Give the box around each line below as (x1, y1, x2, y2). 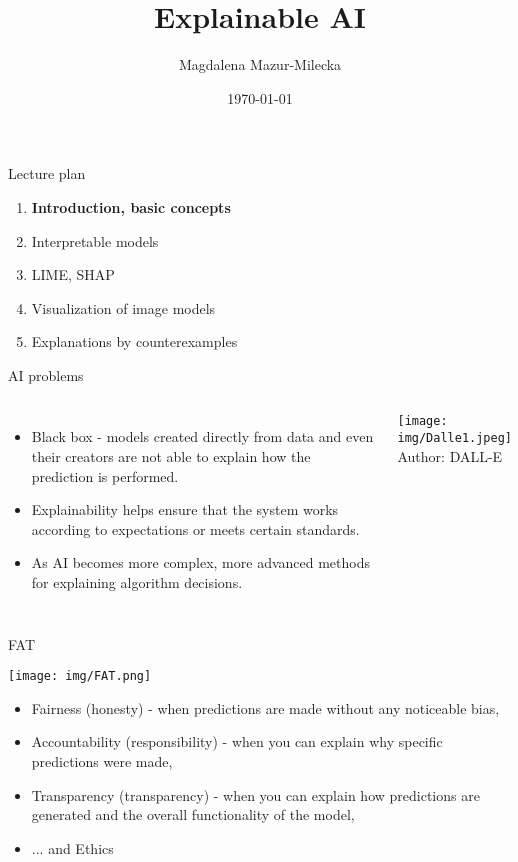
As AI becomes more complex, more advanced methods (31, 552, 370, 573)
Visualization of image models (31, 297, 216, 318)
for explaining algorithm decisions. (31, 572, 243, 593)
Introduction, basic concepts (31, 196, 231, 217)
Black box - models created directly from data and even (31, 426, 374, 447)
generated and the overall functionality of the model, (31, 804, 355, 825)
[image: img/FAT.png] (8, 669, 152, 684)
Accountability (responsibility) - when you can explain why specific (31, 731, 443, 752)
